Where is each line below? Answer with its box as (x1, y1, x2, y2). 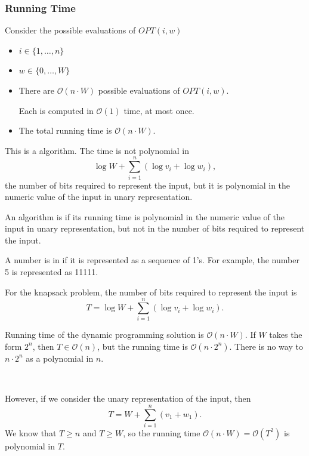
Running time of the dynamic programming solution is (5, 328, 204, 341)
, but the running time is (97, 340, 188, 352)
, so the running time (123, 426, 200, 439)
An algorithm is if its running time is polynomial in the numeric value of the (5, 210, 285, 223)
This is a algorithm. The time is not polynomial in (5, 144, 190, 156)
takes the (269, 328, 302, 341)
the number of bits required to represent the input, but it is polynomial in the (5, 178, 291, 191)
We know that (5, 426, 57, 439)
